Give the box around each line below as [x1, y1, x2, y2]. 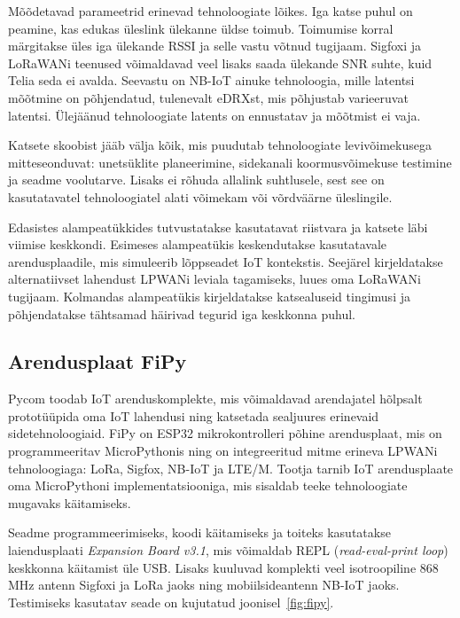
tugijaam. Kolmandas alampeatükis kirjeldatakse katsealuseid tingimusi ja [8, 286, 410, 305]
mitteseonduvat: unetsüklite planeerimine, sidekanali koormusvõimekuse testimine [8, 153, 452, 171]
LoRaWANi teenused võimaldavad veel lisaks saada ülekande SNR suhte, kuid [8, 53, 433, 72]
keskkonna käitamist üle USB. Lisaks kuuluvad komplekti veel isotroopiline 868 [8, 558, 439, 576]
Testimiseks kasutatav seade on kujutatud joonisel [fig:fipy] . [8, 592, 334, 611]
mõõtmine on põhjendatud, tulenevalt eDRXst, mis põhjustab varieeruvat [8, 88, 409, 106]
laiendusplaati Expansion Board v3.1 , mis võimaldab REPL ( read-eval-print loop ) [8, 541, 448, 559]
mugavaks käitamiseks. [8, 493, 131, 512]
